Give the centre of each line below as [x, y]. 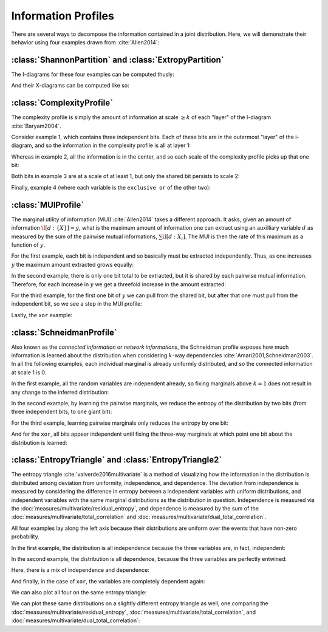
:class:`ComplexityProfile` [62, 103]
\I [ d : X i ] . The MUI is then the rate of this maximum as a [233, 237]
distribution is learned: [39, 442]
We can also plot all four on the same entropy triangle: [79, 592]
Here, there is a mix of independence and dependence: [80, 570]
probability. [25, 537]
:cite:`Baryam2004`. [36, 126]
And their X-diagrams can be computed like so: [70, 86]
